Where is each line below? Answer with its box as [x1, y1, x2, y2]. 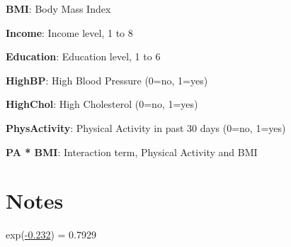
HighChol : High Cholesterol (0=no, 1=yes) [6, 97, 198, 111]
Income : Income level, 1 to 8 [6, 25, 133, 40]
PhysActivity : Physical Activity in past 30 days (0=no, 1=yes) [6, 120, 286, 135]
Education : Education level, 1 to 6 [6, 49, 161, 64]
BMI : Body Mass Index [6, 1, 111, 16]
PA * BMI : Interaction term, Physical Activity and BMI [6, 144, 258, 159]
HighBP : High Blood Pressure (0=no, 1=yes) [6, 72, 208, 87]
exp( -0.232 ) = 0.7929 [6, 227, 96, 242]
